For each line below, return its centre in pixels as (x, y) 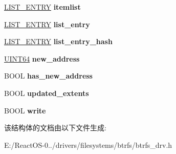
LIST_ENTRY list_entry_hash (58, 41)
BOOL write (25, 110)
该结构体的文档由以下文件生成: (55, 128)
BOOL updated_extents (47, 93)
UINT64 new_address (42, 58)
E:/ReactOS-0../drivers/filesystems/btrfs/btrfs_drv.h (88, 145)
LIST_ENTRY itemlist (42, 7)
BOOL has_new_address (48, 76)
